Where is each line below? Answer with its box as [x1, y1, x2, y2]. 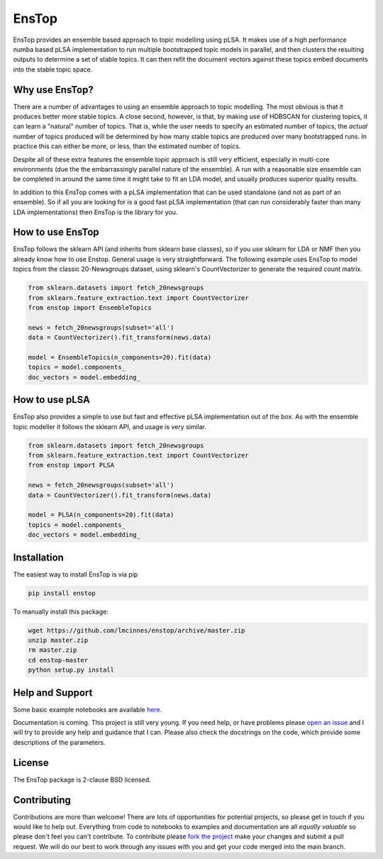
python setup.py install [28, 666, 115, 674]
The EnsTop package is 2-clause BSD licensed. [13, 775, 152, 784]
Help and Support [13, 687, 93, 699]
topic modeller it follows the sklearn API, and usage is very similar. [13, 422, 207, 431]
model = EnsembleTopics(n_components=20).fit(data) [28, 353, 212, 361]
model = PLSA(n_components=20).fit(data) [28, 511, 174, 519]
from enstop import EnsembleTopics [28, 304, 152, 311]
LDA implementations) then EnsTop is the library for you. [13, 208, 178, 216]
